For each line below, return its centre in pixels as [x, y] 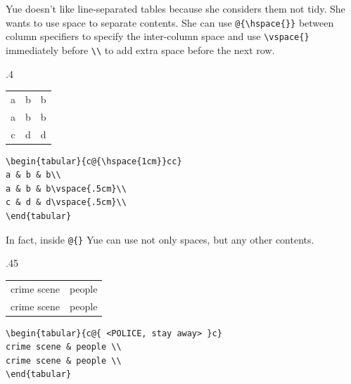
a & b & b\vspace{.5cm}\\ [66, 188]
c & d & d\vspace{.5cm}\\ [66, 203]
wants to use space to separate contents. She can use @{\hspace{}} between [170, 22]
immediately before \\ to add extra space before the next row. [140, 49]
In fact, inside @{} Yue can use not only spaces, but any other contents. [160, 239]
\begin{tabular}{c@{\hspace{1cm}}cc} [94, 161]
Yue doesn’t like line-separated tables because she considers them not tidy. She [175, 8]
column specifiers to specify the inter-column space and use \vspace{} [158, 36]
